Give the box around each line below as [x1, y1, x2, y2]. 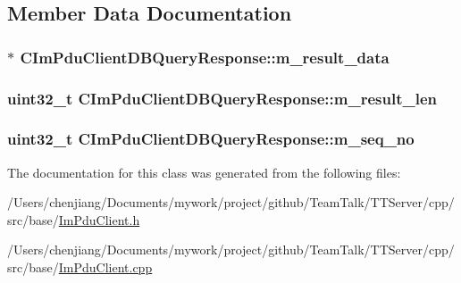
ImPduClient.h [58, 210, 140, 229]
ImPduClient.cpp [58, 258, 153, 277]
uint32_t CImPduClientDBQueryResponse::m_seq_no [7, 128, 415, 150]
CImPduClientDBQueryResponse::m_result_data [20, 46, 390, 68]
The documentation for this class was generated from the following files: [7, 162, 401, 181]
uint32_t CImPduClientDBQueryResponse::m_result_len [7, 87, 437, 109]
